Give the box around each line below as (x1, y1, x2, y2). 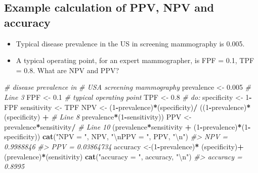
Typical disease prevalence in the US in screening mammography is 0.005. (16, 38, 245, 48)
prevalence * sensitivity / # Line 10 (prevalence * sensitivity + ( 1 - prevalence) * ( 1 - (4, 121, 251, 132)
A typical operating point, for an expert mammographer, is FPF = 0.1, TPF (16, 55, 254, 66)
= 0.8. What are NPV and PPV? (16, 65, 119, 75)
